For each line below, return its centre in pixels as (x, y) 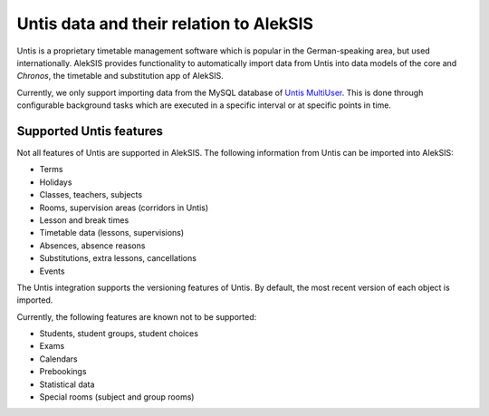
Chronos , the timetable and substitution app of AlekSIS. (120, 76)
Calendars (59, 359)
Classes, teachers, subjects (91, 195)
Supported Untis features (90, 131)
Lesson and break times (84, 220)
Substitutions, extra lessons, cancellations (118, 258)
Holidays (56, 182)
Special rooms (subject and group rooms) (117, 397)
